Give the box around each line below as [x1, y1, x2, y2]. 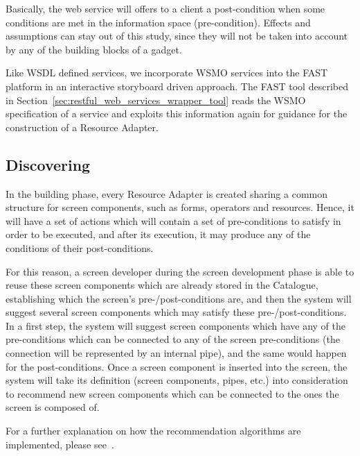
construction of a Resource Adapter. [6, 119, 159, 134]
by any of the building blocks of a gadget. [6, 42, 182, 56]
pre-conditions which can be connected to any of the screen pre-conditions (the [6, 332, 340, 346]
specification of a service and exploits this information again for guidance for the [6, 106, 348, 121]
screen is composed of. [6, 400, 100, 414]
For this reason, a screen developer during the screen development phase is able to [6, 264, 354, 278]
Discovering [6, 153, 91, 175]
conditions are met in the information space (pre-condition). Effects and [6, 15, 311, 29]
